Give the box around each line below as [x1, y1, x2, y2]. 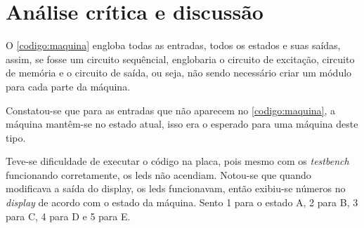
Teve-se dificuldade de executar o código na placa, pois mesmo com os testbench [6, 154, 349, 168]
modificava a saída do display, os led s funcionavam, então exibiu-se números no [6, 181, 346, 196]
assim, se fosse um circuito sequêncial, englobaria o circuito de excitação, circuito [6, 51, 355, 66]
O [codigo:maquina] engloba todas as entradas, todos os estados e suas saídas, [6, 38, 341, 53]
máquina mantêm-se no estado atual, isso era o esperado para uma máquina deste [6, 116, 358, 131]
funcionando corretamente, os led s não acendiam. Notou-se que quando [6, 167, 311, 182]
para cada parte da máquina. [6, 79, 131, 93]
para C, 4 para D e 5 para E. [6, 208, 131, 223]
